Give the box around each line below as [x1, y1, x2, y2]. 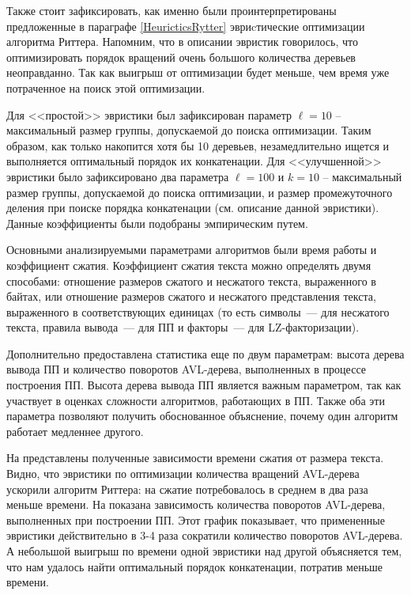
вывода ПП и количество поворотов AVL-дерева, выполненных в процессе [6, 361, 366, 377]
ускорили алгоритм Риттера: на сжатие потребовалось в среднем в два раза [6, 480, 368, 497]
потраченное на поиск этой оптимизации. [6, 79, 205, 96]
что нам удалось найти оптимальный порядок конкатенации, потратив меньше [6, 558, 383, 574]
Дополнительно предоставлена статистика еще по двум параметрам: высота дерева [6, 345, 405, 362]
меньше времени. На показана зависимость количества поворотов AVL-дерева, [6, 496, 386, 513]
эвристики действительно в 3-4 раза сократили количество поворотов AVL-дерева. [6, 527, 403, 544]
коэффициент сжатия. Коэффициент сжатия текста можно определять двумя [6, 256, 371, 273]
